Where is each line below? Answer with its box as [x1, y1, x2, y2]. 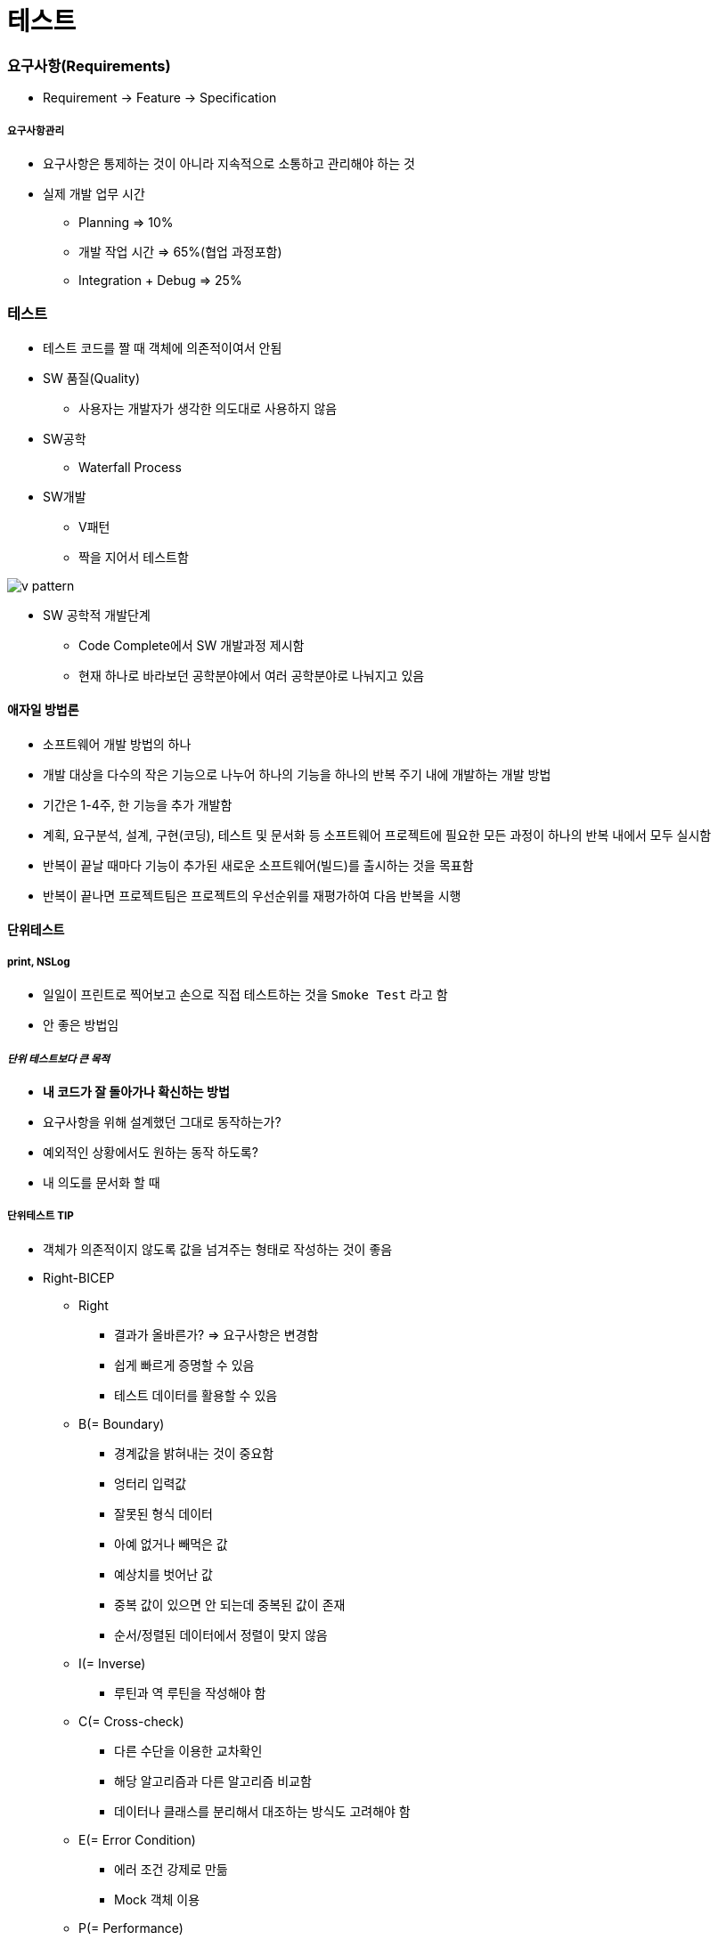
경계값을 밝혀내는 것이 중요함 [114, 1445, 274, 1461]
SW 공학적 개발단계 [43, 607, 151, 623]
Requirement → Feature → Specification [43, 90, 277, 106]
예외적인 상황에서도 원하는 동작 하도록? [43, 1145, 258, 1161]
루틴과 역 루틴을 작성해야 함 [114, 1684, 266, 1700]
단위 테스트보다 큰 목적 [7, 1052, 110, 1065]
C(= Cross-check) [78, 1713, 184, 1729]
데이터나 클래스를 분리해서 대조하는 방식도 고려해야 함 [114, 1803, 411, 1819]
